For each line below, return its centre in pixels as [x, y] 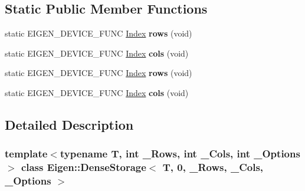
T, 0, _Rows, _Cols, [213, 167]
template [26, 154]
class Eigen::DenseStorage [83, 167]
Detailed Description [69, 124]
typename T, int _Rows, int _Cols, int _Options [180, 154]
